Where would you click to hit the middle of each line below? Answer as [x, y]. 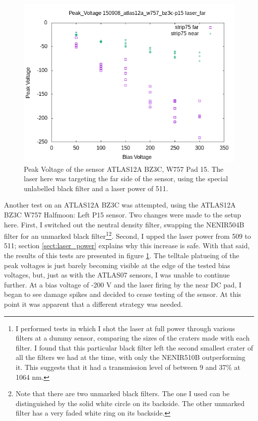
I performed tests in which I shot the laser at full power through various [125, 328]
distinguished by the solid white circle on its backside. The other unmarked [130, 403]
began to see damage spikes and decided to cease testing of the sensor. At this [123, 294]
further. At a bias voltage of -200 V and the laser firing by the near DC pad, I [123, 284]
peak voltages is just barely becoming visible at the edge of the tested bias [117, 265]
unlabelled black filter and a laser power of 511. [96, 188]
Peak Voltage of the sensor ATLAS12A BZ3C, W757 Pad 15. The [124, 169]
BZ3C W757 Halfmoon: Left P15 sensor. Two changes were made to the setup [123, 214]
